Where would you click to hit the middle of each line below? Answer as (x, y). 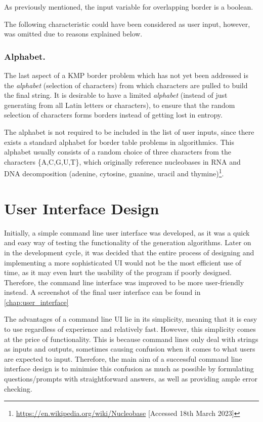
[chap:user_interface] (36, 302)
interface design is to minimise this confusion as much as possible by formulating (129, 369)
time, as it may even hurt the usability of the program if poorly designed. (118, 272)
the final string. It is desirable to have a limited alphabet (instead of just (116, 95)
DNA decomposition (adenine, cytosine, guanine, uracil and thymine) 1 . (114, 172)
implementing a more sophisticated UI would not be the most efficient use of (123, 262)
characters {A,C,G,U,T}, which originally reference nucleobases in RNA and (122, 161)
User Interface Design (82, 208)
